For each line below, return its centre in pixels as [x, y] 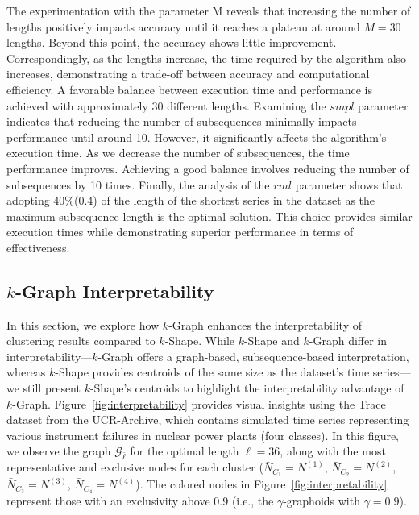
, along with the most [333, 451]
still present [52, 388]
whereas [26, 372]
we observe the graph [59, 451]
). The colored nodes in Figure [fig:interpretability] [261, 484]
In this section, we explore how [83, 324]
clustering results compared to [81, 341]
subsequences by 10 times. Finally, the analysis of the [138, 184]
